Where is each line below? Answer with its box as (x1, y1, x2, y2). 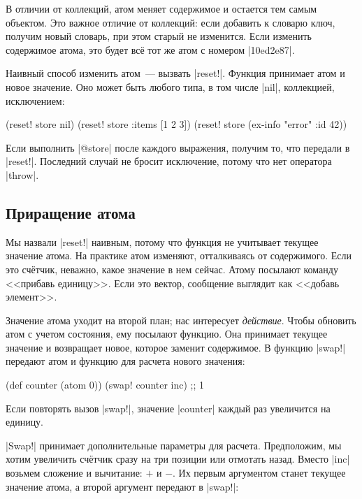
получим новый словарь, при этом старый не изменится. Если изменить (6, 29, 312, 43)
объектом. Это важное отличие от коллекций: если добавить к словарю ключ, (6, 15, 335, 29)
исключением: (6, 93, 65, 108)
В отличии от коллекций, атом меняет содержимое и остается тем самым (6, 1, 317, 15)
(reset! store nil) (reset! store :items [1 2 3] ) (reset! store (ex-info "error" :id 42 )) (6, 117, 347, 131)
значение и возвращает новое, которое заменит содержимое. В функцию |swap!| (6, 340, 346, 354)
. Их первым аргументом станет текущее (173, 465, 346, 480)
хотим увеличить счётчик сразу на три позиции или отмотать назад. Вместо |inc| (6, 451, 350, 466)
